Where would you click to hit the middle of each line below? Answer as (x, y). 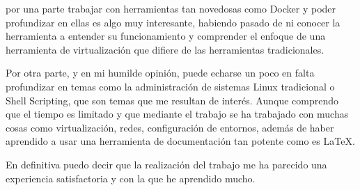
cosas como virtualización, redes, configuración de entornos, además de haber (170, 127)
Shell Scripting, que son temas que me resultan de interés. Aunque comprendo (172, 100)
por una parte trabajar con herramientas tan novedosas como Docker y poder (171, 8)
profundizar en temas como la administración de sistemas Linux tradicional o (170, 86)
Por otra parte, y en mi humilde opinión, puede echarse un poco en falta (160, 73)
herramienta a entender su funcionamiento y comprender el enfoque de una (166, 36)
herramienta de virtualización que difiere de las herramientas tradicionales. (165, 49)
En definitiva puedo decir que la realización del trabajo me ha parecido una (166, 164)
